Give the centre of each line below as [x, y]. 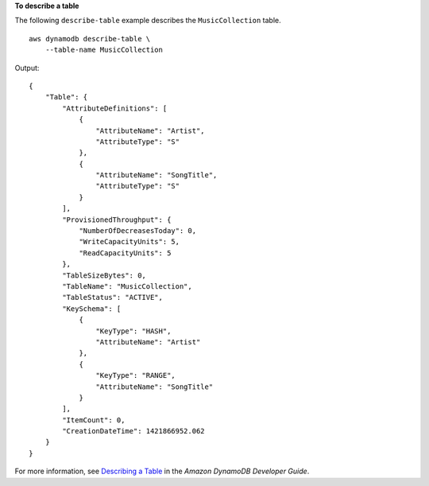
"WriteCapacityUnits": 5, [129, 242]
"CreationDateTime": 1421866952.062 [134, 431]
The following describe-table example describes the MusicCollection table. [148, 21]
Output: [27, 68]
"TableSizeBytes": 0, [104, 275]
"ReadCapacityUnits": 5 [125, 253]
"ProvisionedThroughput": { [117, 220]
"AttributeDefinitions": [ [115, 108]
